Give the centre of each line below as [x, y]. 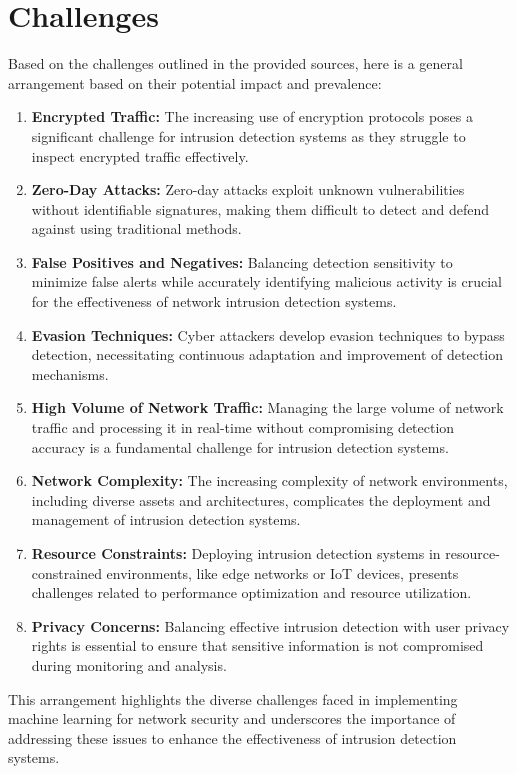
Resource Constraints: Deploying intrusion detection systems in [236, 553]
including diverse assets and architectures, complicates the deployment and [261, 499]
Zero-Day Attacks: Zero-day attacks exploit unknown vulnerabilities [248, 189]
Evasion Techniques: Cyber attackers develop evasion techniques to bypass [268, 334]
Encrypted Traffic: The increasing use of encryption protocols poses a [252, 116]
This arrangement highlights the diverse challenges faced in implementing [233, 698]
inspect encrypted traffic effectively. [140, 155]
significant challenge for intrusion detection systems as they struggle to [248, 135]
